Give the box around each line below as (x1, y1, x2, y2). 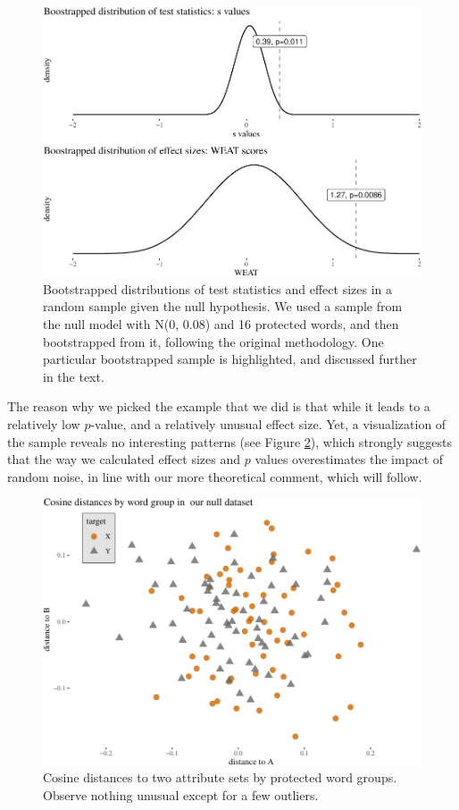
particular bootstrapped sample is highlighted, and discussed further (43, 350, 417, 368)
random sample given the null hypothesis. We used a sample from (43, 297, 403, 316)
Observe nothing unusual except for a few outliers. (43, 785, 319, 804)
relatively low (7, 415, 80, 434)
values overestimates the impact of (255, 450, 444, 468)
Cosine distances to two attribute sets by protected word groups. (43, 768, 397, 787)
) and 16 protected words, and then (204, 315, 399, 333)
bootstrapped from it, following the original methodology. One (43, 332, 384, 350)
